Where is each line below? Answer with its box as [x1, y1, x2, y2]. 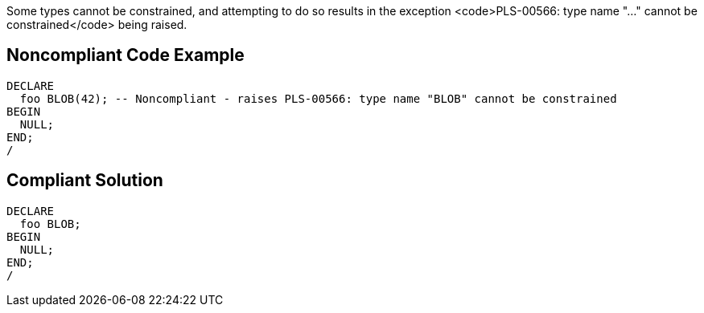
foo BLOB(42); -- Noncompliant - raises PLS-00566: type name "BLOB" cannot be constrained [19, 91, 617, 105]
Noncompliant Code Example [6, 45, 245, 66]
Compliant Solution [6, 170, 163, 191]
